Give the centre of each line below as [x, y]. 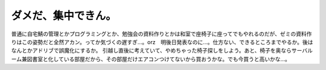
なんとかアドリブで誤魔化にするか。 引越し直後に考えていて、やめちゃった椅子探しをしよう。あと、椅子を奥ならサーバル [162, 51]
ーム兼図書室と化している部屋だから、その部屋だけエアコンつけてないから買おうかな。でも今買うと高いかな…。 [151, 59]
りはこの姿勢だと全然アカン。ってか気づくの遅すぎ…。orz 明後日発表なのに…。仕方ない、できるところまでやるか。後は [162, 42]
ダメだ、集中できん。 [64, 16]
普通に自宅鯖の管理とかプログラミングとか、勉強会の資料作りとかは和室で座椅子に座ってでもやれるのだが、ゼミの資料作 [161, 34]
